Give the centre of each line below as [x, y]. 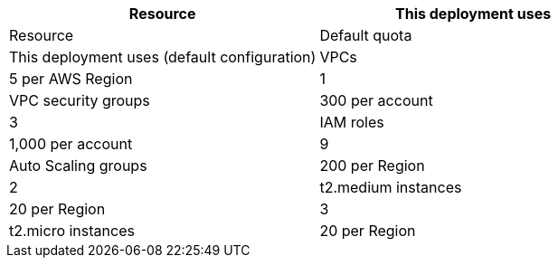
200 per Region [372, 166]
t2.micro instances [72, 231]
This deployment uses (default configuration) [163, 57]
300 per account [376, 100]
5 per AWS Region [71, 79]
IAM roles [352, 122]
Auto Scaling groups [78, 166]
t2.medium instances [391, 187]
